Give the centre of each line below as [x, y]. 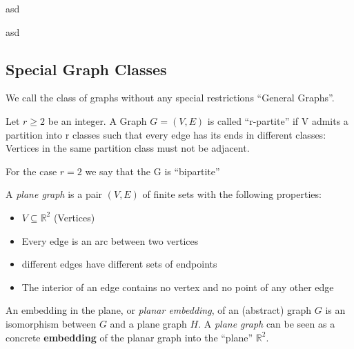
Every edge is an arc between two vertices [110, 240]
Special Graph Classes [86, 69]
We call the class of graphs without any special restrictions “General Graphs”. [170, 98]
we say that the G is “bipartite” [153, 171]
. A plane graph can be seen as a [267, 323]
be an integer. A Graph [97, 120]
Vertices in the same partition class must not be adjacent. [128, 148]
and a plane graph [148, 323]
